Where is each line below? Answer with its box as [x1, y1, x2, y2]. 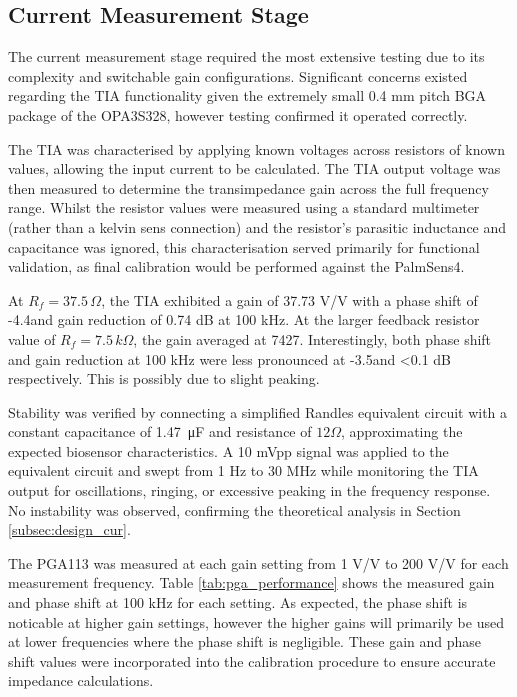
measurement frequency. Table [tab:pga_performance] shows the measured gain [8, 572, 495, 593]
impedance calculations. [8, 670, 154, 691]
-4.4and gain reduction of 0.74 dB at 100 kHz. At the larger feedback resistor [8, 309, 480, 330]
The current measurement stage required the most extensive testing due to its [8, 46, 485, 67]
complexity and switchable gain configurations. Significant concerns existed [8, 65, 468, 86]
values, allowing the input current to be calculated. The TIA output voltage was [8, 158, 501, 179]
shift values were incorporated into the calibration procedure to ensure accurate [8, 650, 496, 671]
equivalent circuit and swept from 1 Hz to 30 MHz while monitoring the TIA [8, 460, 479, 481]
